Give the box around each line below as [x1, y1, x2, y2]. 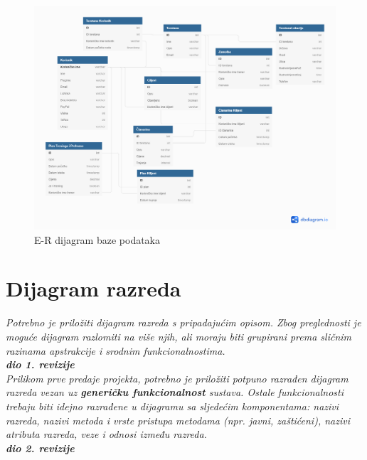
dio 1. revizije [6, 357, 75, 372]
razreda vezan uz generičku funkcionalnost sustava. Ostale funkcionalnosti [6, 385, 344, 400]
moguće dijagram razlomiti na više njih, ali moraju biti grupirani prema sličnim [6, 329, 352, 343]
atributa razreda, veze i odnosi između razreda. [6, 427, 207, 442]
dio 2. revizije [6, 440, 75, 455]
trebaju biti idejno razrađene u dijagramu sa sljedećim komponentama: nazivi [6, 398, 339, 413]
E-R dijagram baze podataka [34, 232, 161, 247]
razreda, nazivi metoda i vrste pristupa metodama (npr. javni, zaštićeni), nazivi [6, 412, 350, 427]
